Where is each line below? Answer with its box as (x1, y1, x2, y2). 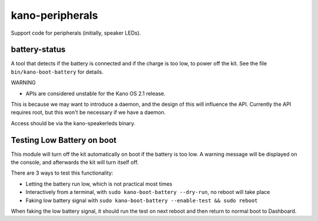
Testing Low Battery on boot (11, 135, 117, 145)
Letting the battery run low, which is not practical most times (25, 180, 173, 187)
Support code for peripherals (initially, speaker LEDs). (11, 29, 141, 36)
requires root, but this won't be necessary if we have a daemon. (11, 109, 166, 116)
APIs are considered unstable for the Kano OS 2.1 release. (25, 90, 166, 97)
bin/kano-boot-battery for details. (11, 68, 104, 75)
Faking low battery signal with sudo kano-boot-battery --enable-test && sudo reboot (25, 197, 259, 204)
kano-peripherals (11, 9, 98, 22)
